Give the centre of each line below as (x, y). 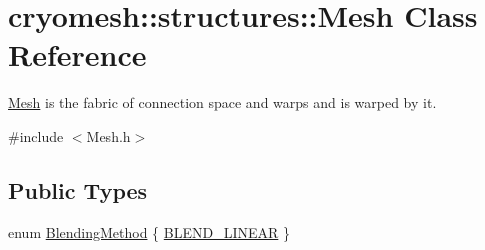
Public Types (78, 189)
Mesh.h (108, 135)
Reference (77, 54)
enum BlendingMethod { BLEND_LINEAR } (149, 231)
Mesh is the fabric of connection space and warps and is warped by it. (222, 102)
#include (36, 135)
